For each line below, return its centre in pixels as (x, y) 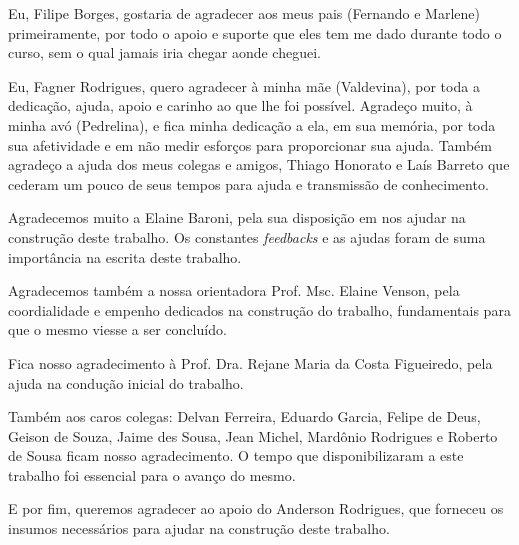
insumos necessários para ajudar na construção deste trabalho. (199, 528)
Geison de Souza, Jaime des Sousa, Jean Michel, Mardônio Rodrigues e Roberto (253, 435)
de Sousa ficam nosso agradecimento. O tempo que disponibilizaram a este (236, 455)
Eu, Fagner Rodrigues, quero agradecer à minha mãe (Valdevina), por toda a (244, 85)
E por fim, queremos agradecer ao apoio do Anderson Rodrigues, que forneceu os (256, 508)
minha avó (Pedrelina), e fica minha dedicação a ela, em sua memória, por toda (252, 124)
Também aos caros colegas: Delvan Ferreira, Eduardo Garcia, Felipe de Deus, (244, 416)
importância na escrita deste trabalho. (125, 256)
